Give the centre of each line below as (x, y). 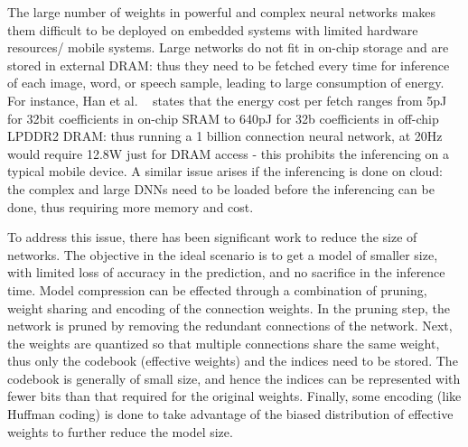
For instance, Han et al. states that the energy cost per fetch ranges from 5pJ (227, 100)
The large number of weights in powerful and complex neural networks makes (222, 12)
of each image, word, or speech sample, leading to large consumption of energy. (226, 83)
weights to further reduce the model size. (120, 431)
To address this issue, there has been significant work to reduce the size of (212, 237)
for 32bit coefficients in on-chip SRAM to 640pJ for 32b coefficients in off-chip (223, 118)
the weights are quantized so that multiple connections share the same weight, (224, 343)
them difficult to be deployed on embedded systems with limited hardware (213, 29)
